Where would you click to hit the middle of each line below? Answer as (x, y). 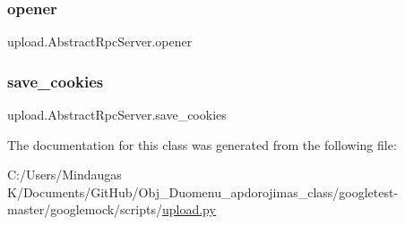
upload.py (189, 209)
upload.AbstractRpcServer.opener (100, 42)
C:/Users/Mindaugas (65, 175)
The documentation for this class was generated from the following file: (202, 144)
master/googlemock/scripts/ (85, 209)
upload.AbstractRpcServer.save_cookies (117, 115)
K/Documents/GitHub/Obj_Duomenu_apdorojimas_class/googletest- (203, 192)
